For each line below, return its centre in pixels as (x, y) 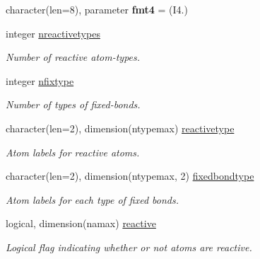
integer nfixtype (40, 80)
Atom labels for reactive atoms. (73, 152)
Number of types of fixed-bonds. (73, 104)
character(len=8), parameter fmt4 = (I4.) (97, 9)
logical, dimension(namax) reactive (81, 223)
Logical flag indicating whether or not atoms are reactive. (129, 247)
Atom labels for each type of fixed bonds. (93, 199)
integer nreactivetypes (53, 33)
